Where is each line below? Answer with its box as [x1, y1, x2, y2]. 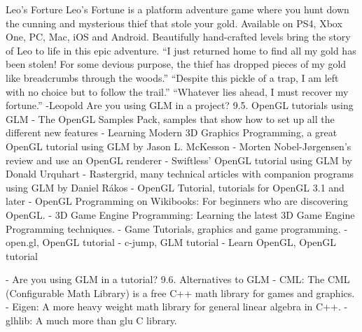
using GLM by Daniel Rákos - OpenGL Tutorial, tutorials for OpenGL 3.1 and [6, 180, 344, 194]
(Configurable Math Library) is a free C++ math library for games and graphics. [6, 285, 355, 300]
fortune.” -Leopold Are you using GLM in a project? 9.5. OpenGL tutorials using [6, 98, 354, 113]
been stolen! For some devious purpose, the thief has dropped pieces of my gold [6, 57, 347, 71]
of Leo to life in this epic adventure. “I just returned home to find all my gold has [6, 43, 356, 57]
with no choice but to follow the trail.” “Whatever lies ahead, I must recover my [6, 84, 349, 99]
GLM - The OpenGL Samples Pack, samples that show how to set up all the [6, 111, 335, 126]
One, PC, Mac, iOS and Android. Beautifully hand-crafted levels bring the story [6, 29, 351, 44]
